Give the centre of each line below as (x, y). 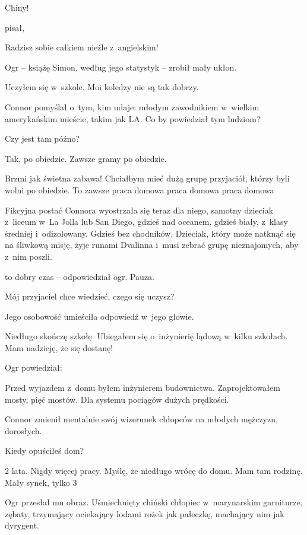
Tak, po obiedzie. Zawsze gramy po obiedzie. (86, 158)
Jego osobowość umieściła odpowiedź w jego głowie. (99, 316)
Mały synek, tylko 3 (41, 482)
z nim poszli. (29, 256)
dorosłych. (23, 430)
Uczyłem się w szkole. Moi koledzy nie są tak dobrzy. (102, 87)
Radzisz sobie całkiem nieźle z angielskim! (82, 47)
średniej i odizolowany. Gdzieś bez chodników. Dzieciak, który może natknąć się (150, 233)
